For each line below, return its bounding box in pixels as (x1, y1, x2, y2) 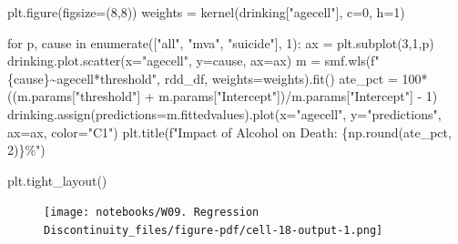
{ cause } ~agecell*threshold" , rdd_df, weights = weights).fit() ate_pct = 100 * (7, 68, 428, 87)
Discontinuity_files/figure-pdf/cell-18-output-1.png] (44, 224, 383, 237)
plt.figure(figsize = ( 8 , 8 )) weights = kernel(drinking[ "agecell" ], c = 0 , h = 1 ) (7, 3, 405, 21)
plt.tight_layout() (7, 170, 107, 189)
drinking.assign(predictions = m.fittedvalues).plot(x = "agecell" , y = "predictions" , (7, 104, 442, 123)
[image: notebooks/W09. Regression (44, 206, 260, 219)
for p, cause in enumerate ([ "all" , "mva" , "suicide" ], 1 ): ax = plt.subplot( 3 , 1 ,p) (7, 33, 434, 52)
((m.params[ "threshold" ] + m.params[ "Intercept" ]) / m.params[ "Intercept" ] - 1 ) (7, 86, 438, 106)
